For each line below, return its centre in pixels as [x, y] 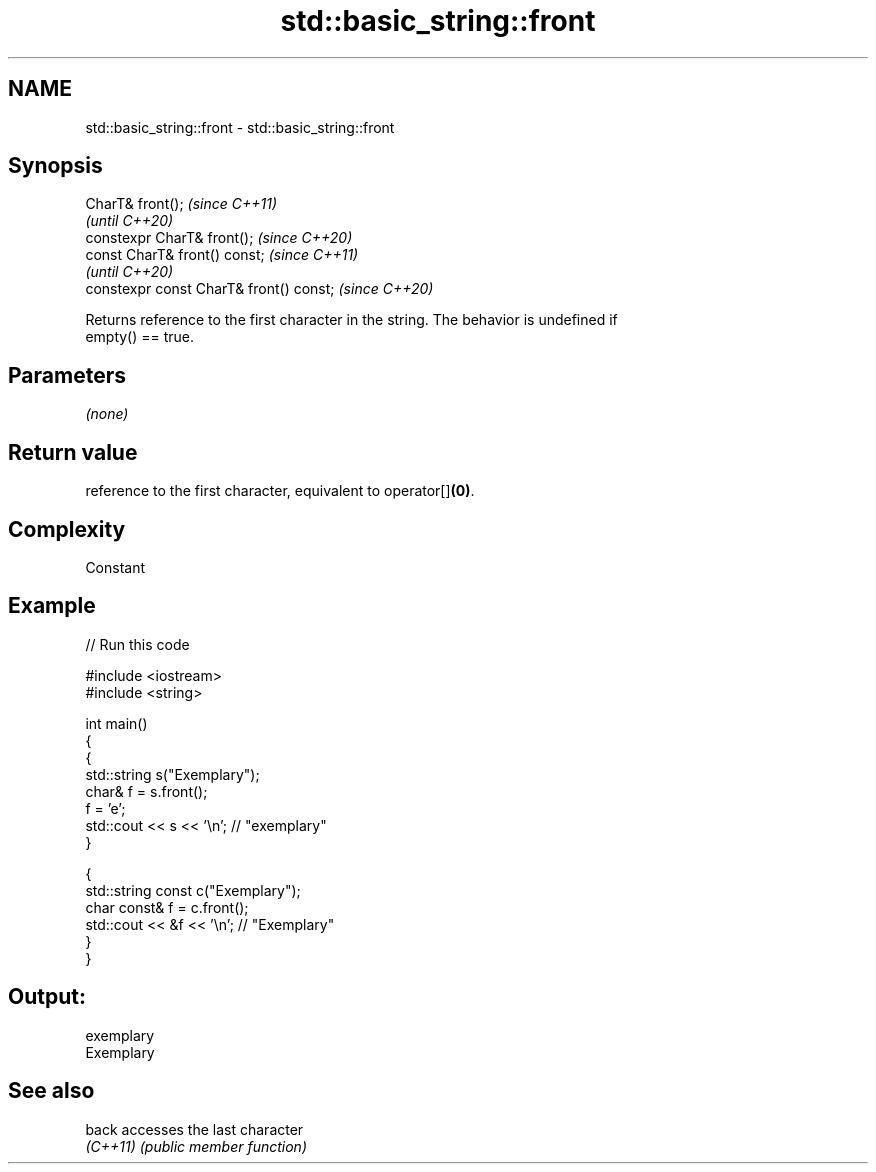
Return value [73, 452]
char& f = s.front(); [146, 791]
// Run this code [137, 644]
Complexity [67, 529]
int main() [116, 723]
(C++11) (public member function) [196, 1146]
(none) [107, 414]
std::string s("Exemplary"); [172, 774]
